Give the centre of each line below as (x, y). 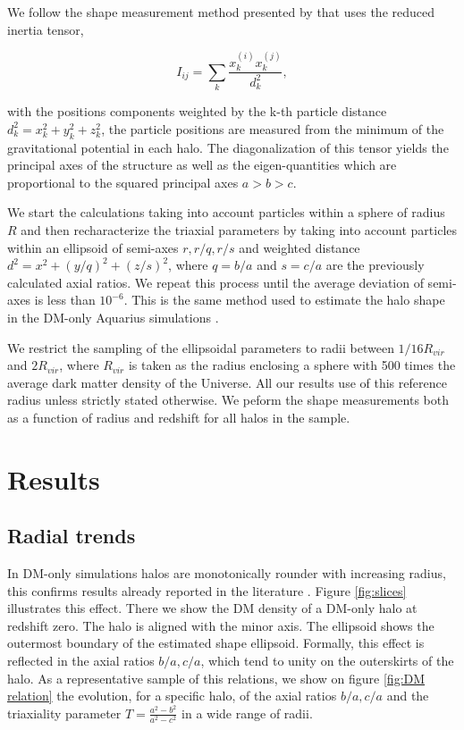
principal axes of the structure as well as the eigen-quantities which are (202, 165)
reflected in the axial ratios (81, 661)
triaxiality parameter (64, 713)
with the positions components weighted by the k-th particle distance (197, 111)
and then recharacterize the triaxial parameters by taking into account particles (239, 229)
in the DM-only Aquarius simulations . (113, 317)
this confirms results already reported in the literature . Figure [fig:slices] (207, 590)
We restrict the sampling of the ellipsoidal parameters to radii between (201, 347)
